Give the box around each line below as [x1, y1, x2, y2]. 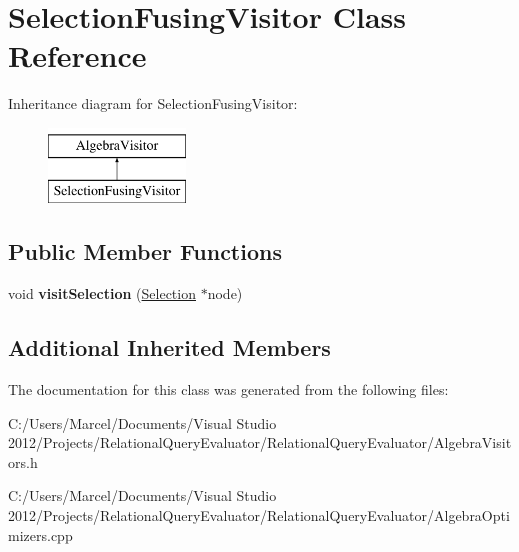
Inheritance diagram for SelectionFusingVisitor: [8, 93, 298, 114]
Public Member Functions [8, 236, 282, 267]
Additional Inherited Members [8, 332, 331, 363]
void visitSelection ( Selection [8, 283, 196, 304]
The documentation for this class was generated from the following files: [8, 379, 449, 400]
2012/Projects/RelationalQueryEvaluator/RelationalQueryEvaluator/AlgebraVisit [8, 432, 512, 453]
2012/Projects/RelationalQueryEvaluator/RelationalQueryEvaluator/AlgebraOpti [8, 505, 510, 526]
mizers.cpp [8, 524, 73, 545]
